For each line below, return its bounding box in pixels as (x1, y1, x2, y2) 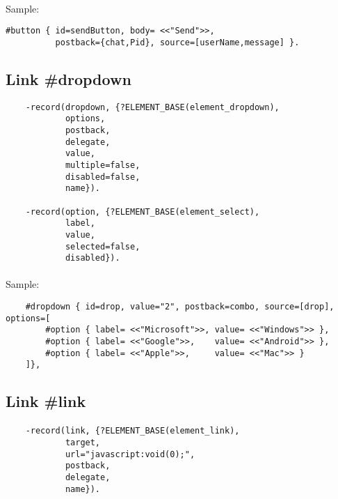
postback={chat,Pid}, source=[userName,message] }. (55, 37, 300, 47)
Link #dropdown (6, 68, 131, 89)
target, (65, 438, 101, 448)
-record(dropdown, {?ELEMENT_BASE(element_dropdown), (25, 102, 280, 112)
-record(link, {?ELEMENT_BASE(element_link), (25, 426, 240, 436)
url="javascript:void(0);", (65, 449, 195, 459)
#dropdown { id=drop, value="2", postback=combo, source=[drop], (25, 302, 335, 312)
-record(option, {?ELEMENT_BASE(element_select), (25, 206, 260, 217)
